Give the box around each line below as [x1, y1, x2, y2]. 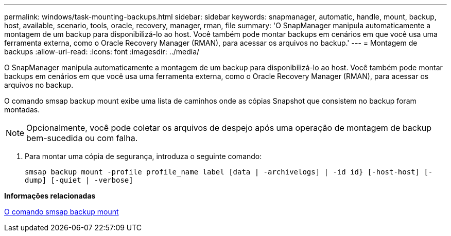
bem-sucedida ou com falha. [26, 133, 138, 143]
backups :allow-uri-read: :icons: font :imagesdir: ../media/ [4, 47, 200, 56]
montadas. [4, 105, 40, 114]
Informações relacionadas [4, 191, 96, 200]
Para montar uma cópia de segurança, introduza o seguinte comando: [25, 152, 262, 161]
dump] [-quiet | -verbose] [25, 176, 133, 184]
